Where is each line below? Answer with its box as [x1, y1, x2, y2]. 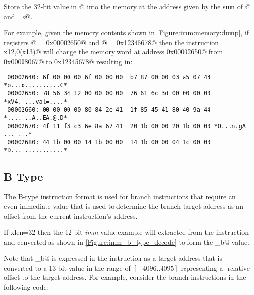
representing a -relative [181, 262, 250, 272]
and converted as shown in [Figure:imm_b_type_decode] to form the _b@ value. [4, 236, 250, 247]
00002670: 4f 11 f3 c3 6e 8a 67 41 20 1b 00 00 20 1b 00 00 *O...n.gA [7, 122, 246, 130]
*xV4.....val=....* [4, 98, 67, 105]
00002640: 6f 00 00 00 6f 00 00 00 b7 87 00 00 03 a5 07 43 [7, 73, 211, 81]
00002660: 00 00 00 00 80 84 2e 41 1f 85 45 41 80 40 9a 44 [7, 106, 211, 113]
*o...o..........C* [4, 82, 67, 89]
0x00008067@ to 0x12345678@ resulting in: [4, 56, 133, 66]
